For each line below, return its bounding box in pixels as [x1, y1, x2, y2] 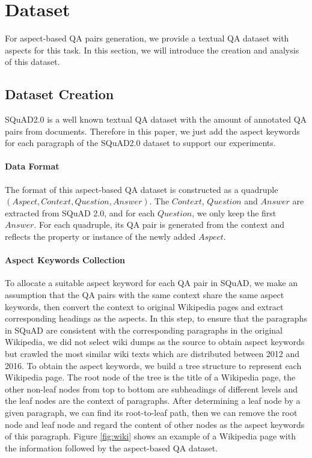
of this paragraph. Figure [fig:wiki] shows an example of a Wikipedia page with [5, 430, 296, 442]
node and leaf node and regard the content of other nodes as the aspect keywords [5, 418, 305, 430]
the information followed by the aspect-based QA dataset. [5, 441, 218, 454]
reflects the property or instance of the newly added [5, 230, 196, 243]
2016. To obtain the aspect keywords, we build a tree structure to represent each [5, 359, 302, 371]
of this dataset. [5, 55, 60, 68]
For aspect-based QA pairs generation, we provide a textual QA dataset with [5, 32, 289, 44]
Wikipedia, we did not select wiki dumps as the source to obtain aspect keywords [5, 335, 305, 348]
